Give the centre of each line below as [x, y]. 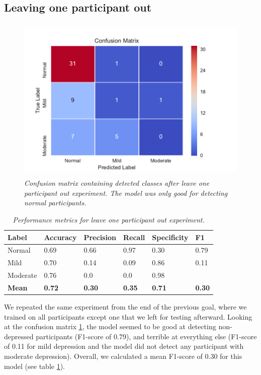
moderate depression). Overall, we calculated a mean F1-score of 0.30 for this [123, 356]
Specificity [170, 237]
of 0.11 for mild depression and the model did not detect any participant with [124, 346]
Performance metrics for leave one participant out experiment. [109, 219]
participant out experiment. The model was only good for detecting [126, 193]
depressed [19, 336]
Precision [100, 237]
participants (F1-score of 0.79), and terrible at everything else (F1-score [146, 336]
